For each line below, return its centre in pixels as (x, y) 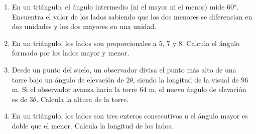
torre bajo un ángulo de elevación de (68, 79)
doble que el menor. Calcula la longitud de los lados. (92, 125)
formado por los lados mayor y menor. (71, 53)
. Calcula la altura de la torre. (83, 99)
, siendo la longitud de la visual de (186, 79)
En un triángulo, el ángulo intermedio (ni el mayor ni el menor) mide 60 (123, 6)
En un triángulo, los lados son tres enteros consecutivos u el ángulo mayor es (130, 116)
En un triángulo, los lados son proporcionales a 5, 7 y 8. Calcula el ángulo (126, 43)
